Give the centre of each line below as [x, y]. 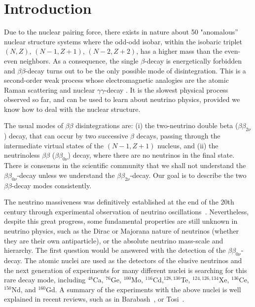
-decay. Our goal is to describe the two [188, 175]
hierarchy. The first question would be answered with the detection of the [115, 250]
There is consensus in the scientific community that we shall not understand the [125, 165]
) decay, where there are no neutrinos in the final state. [151, 155]
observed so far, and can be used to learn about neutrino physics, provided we [122, 99]
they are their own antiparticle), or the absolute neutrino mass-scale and [114, 240]
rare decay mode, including [45, 280]
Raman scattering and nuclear [50, 89]
